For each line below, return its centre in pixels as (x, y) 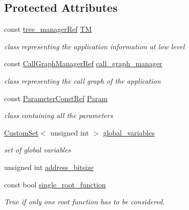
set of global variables (38, 150)
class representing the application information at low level (94, 46)
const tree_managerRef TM (48, 29)
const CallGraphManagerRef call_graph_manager (83, 63)
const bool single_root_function (55, 184)
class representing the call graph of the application (82, 80)
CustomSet (21, 132)
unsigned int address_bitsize (49, 167)
